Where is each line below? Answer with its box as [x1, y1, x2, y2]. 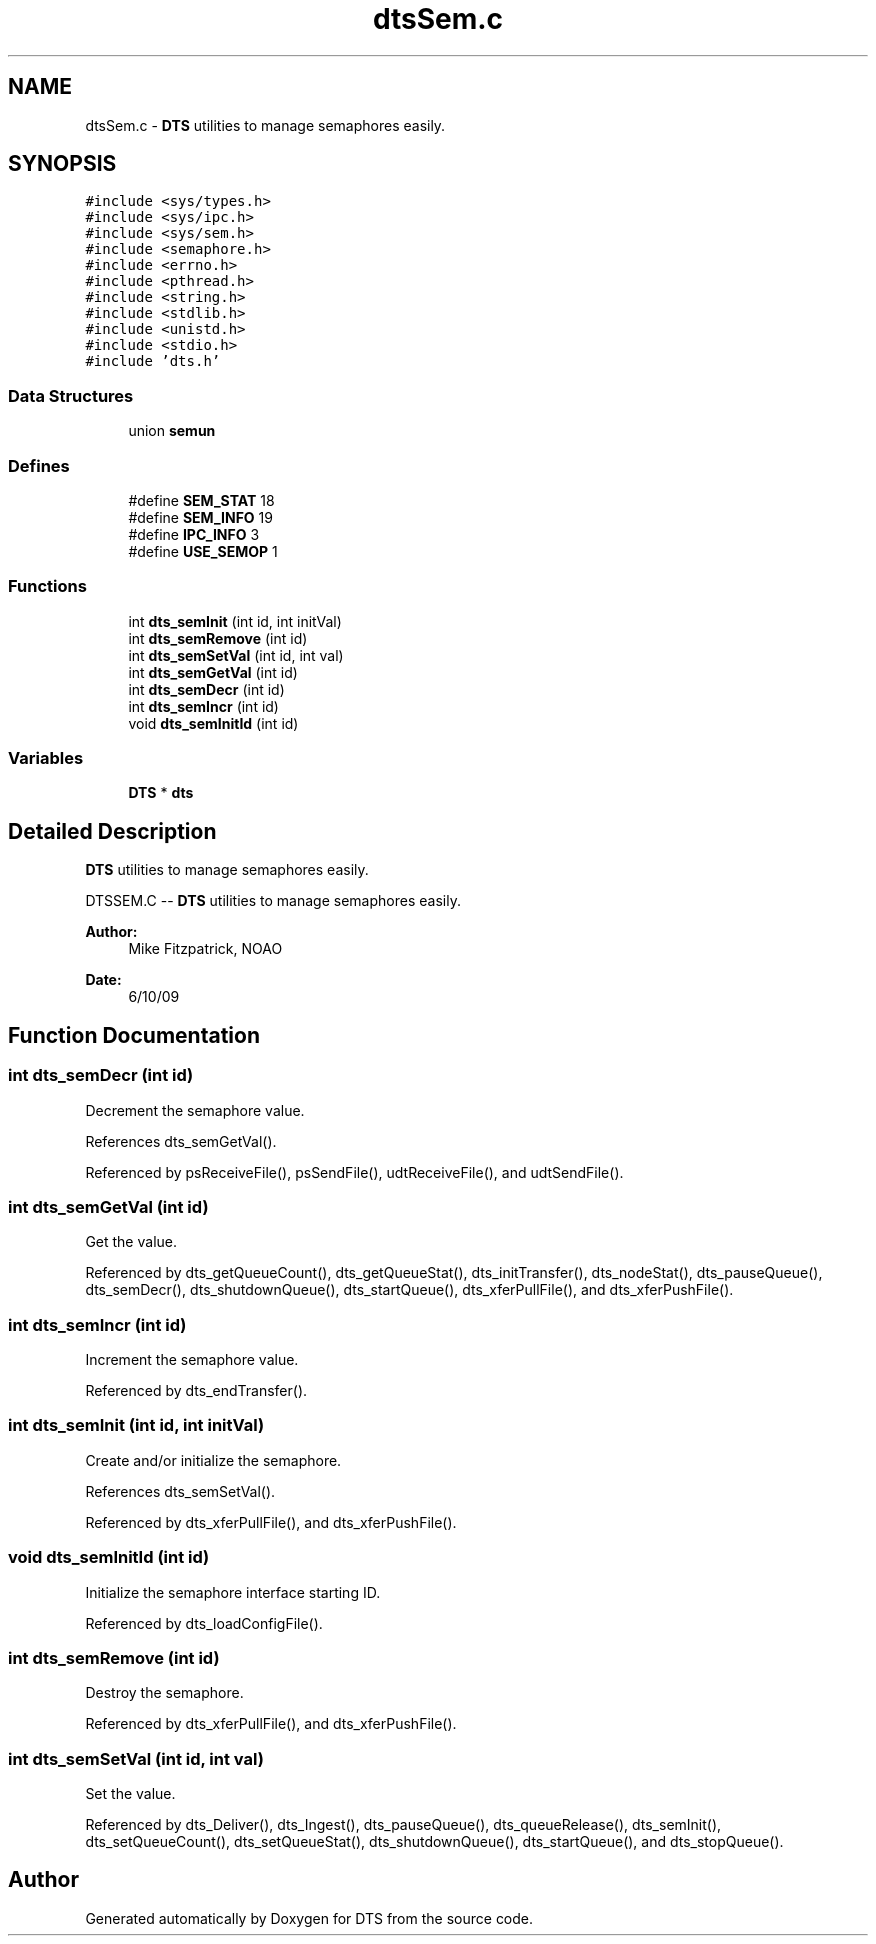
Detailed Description [8, 818, 217, 844]
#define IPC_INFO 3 [128, 525, 260, 543]
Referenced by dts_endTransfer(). [85, 1382, 308, 1399]
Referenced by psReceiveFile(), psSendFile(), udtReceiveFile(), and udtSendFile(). [85, 1163, 624, 1181]
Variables [8, 748, 84, 769]
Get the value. [85, 1233, 177, 1251]
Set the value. [85, 1785, 176, 1802]
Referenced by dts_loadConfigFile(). [85, 1614, 323, 1632]
